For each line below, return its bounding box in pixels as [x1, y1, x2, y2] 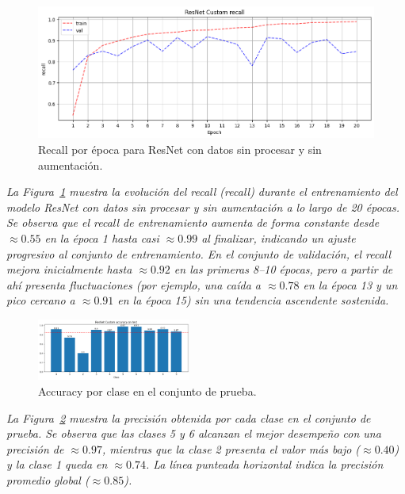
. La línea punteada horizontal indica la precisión [145, 456, 384, 473]
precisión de [6, 440, 64, 457]
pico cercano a [6, 292, 75, 308]
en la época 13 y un [303, 276, 398, 293]
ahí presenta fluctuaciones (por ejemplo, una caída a [6, 276, 261, 293]
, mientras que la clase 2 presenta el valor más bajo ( [101, 440, 361, 457]
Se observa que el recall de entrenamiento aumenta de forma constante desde [6, 214, 380, 231]
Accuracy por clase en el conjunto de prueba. [38, 383, 257, 399]
